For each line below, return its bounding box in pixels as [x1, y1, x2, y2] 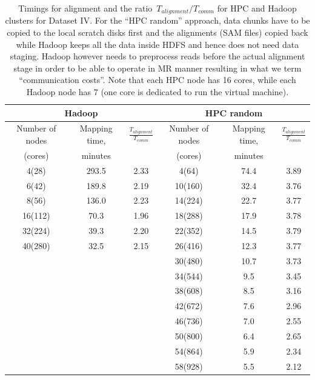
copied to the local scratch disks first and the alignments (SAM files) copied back [7, 26, 308, 39]
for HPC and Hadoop [217, 2, 297, 14]
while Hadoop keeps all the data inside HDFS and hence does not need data [16, 38, 299, 50]
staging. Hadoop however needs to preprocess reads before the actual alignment [10, 50, 305, 62]
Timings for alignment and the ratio [18, 2, 153, 14]
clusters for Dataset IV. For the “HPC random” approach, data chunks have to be [5, 14, 310, 27]
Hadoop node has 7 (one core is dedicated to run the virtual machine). [26, 85, 289, 98]
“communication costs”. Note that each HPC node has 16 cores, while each [19, 73, 296, 86]
